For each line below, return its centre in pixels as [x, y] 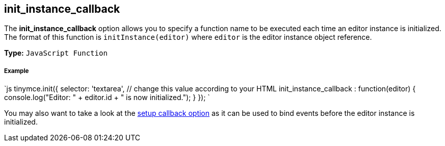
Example [17, 71]
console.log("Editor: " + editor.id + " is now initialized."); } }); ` [107, 98]
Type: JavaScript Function [56, 53]
